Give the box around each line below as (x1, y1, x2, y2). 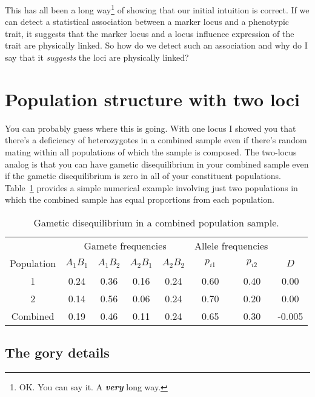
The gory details (5, 343, 110, 362)
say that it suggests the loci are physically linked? (5, 51, 189, 64)
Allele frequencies (194, 238, 268, 253)
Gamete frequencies (84, 238, 167, 253)
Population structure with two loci (5, 86, 300, 111)
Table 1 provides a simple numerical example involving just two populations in (5, 181, 298, 194)
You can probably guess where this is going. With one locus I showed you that (5, 121, 296, 134)
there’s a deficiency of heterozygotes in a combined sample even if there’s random (5, 134, 307, 146)
